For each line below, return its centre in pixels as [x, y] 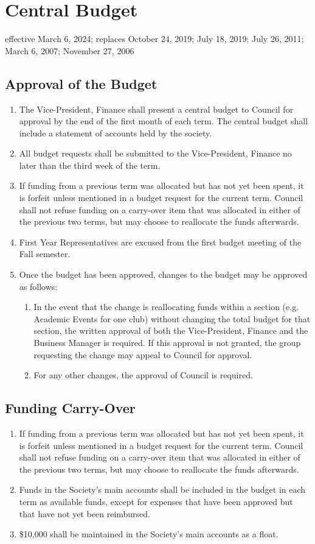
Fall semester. [45, 254]
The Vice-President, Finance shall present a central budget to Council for [156, 109]
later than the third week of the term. [90, 165]
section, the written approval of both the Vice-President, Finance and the [171, 330]
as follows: [38, 286]
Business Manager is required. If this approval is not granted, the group [167, 343]
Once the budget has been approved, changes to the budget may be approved [163, 274]
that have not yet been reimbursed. [85, 513]
